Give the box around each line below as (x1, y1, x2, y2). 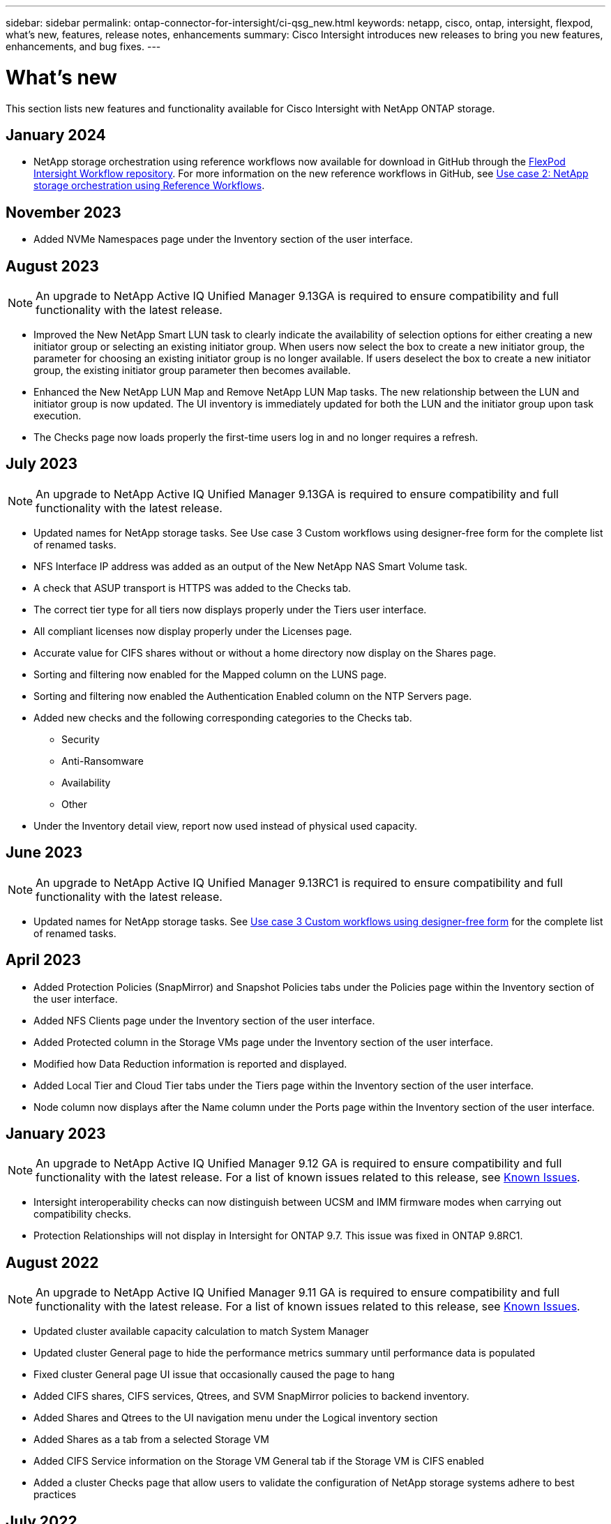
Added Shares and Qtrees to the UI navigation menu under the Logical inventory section (33, 1412, 438, 1424)
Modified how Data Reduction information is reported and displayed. (33, 1057, 347, 1070)
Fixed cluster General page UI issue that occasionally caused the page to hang (33, 1368, 395, 1381)
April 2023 (6, 951, 82, 969)
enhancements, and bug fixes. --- (6, 40, 161, 52)
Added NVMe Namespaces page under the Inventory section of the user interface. (33, 233, 413, 246)
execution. (33, 410, 82, 422)
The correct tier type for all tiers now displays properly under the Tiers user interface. (33, 603, 427, 615)
